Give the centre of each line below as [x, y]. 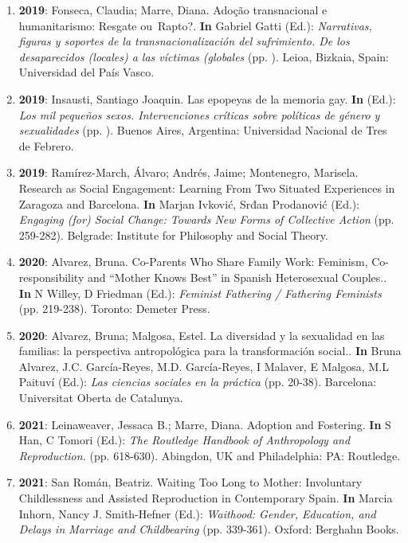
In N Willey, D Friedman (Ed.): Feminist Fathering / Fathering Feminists [200, 293]
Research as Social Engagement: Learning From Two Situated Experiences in [207, 188]
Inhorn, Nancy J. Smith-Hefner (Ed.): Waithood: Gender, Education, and [197, 513]
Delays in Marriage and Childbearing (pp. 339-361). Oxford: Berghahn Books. [209, 529]
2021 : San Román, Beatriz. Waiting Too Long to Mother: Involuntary [190, 482]
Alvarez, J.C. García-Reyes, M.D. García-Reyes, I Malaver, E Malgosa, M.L [204, 366]
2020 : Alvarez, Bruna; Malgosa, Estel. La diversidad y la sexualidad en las [202, 335]
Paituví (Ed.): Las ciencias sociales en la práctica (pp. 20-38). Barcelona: [198, 382]
